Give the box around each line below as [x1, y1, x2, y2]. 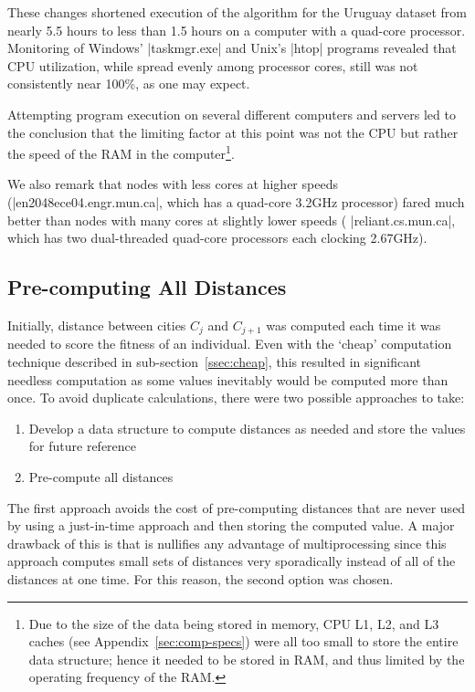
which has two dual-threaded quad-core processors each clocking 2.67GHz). [7, 228, 427, 247]
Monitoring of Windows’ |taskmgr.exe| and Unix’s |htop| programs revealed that [7, 38, 457, 58]
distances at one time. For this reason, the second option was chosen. [7, 569, 394, 588]
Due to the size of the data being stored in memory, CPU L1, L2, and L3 [28, 613, 439, 633]
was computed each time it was [266, 315, 441, 334]
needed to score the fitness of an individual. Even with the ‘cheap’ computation [7, 334, 452, 353]
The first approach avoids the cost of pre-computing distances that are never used [7, 498, 466, 517]
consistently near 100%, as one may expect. [7, 74, 250, 93]
